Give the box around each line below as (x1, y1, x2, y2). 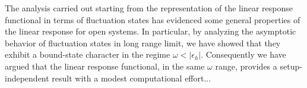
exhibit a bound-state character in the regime (5, 48, 170, 61)
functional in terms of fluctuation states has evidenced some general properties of (5, 13, 300, 26)
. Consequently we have (201, 48, 286, 61)
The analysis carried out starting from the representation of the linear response (5, 2, 293, 14)
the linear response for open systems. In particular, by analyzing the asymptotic (5, 25, 296, 37)
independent (5, 71, 49, 84)
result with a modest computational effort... (52, 71, 211, 84)
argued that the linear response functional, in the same (5, 59, 205, 72)
